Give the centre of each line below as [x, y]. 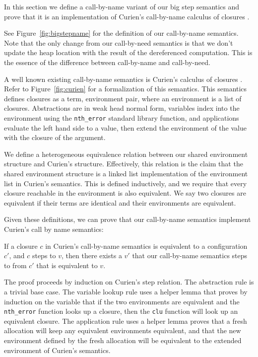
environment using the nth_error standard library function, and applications [122, 117]
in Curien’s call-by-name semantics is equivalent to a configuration [146, 246]
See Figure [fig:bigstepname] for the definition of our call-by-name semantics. [121, 33]
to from [15, 265]
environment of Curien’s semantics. [57, 350]
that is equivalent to [67, 265]
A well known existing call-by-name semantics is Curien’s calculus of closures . [123, 79]
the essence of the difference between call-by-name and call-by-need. [107, 62]
